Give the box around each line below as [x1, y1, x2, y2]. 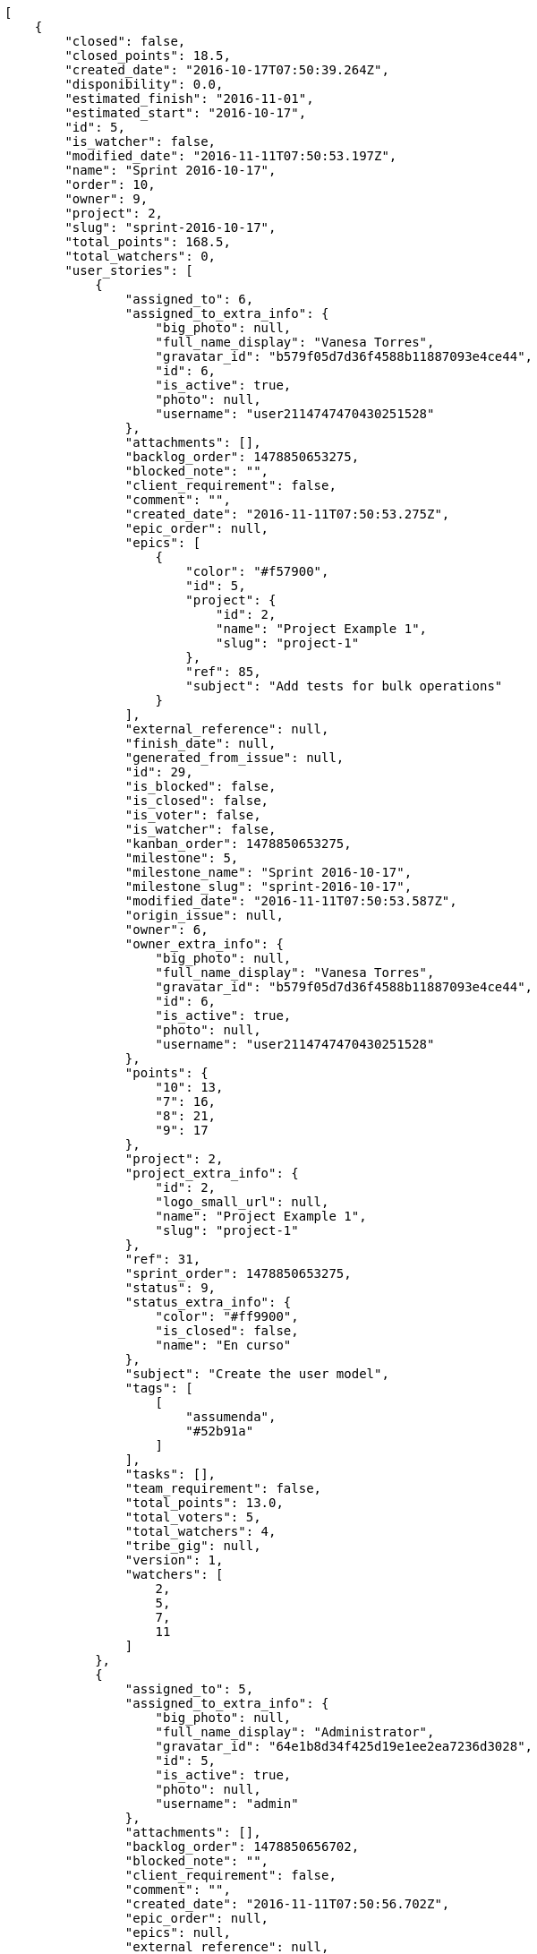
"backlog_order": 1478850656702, [124, 1839, 360, 1854]
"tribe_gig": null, [124, 1538, 261, 1553]
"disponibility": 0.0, [64, 77, 224, 91]
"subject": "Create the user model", [124, 1367, 389, 1381]
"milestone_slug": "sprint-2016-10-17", [124, 879, 413, 894]
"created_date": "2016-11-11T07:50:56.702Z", [124, 1897, 450, 1911]
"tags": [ [124, 1381, 193, 1395]
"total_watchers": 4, [124, 1524, 277, 1538]
